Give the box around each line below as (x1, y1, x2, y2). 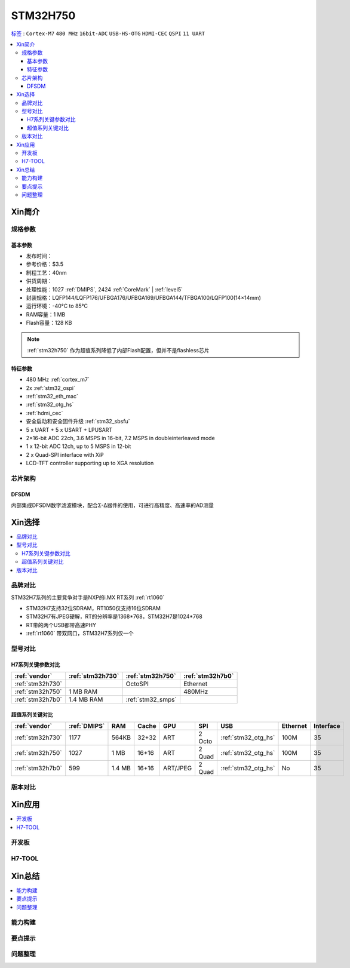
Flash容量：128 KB (26, 319, 72, 327)
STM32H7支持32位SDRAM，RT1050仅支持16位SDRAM (26, 605, 161, 612)
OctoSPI (125, 680, 149, 688)
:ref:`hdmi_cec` (26, 409, 63, 416)
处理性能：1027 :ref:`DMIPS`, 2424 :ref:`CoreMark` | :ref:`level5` (26, 285, 183, 293)
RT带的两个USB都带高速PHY (26, 621, 97, 628)
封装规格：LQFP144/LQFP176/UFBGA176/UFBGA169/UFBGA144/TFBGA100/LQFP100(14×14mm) (26, 294, 261, 301)
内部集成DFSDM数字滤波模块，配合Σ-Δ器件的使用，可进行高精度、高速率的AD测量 (11, 502, 214, 509)
